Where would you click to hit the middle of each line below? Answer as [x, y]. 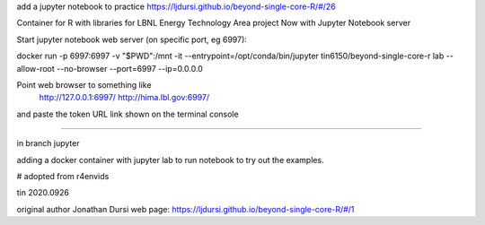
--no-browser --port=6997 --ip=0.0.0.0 [130, 68]
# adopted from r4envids [63, 176]
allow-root [36, 68]
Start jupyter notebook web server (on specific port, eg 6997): [132, 39]
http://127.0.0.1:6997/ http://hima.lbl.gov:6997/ [124, 98]
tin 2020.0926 [43, 193]
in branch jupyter [48, 143]
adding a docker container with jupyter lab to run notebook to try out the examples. [170, 160]
